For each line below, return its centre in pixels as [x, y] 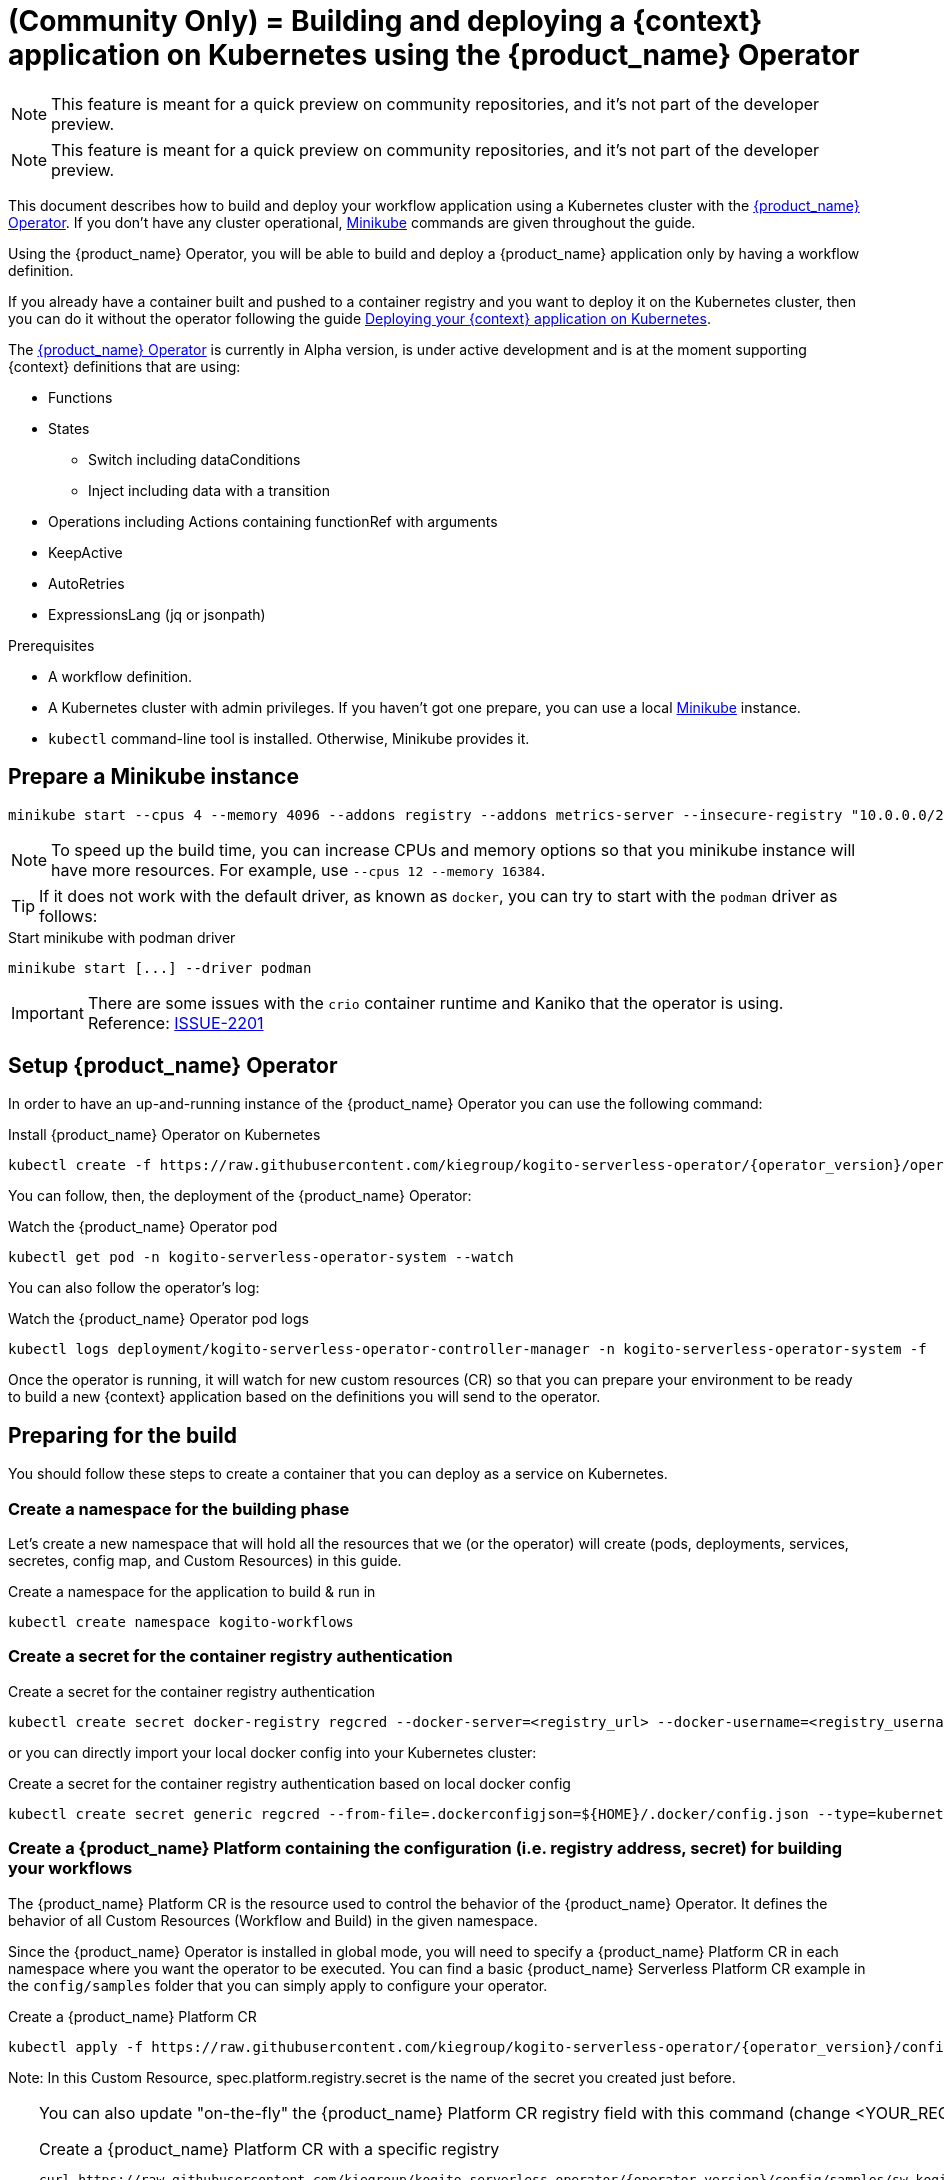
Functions [80, 397]
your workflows [70, 1868]
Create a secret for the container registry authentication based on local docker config [289, 1783]
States [69, 428]
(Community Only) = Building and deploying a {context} [385, 21]
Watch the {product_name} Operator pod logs [158, 1319]
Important [47, 1012]
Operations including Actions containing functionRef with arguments [273, 521]
